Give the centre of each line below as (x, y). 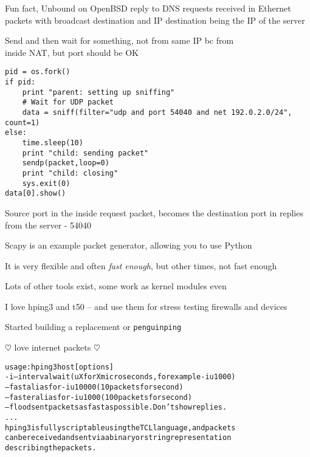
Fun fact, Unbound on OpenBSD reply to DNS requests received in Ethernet (148, 8)
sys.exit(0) (46, 183)
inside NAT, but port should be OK (72, 52)
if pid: (20, 82)
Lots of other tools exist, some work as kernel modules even (116, 286)
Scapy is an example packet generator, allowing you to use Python (129, 245)
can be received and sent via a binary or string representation (118, 438)
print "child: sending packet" (85, 153)
